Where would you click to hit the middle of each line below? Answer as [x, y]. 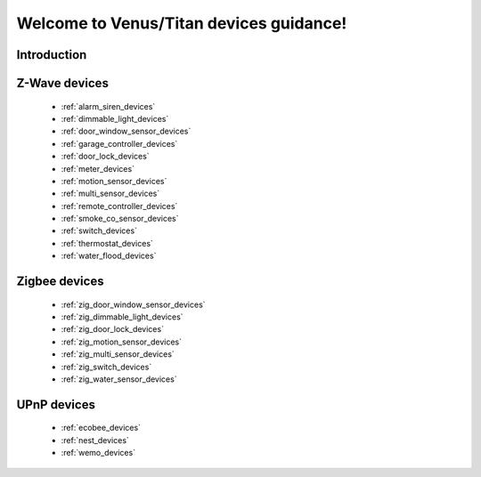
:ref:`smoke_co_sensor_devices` [120, 219]
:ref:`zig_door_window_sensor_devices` [133, 304]
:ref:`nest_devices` [95, 440]
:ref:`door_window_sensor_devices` [126, 131]
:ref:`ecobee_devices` [101, 428]
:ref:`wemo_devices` [98, 453]
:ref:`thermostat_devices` [107, 243]
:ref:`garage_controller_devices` [119, 143]
